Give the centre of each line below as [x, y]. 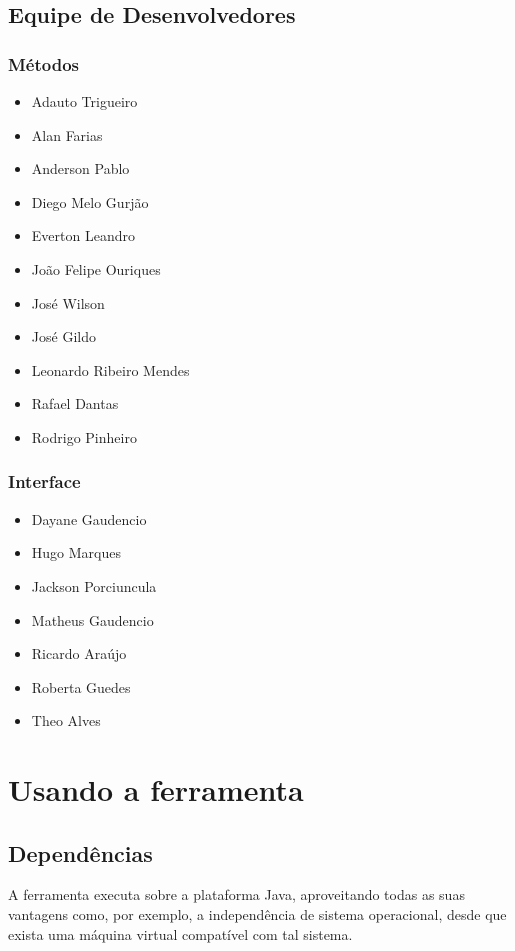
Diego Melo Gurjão [90, 201]
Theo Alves [66, 720]
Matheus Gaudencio [92, 619]
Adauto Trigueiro [84, 101]
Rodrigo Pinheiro [84, 436]
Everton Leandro [83, 235]
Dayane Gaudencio [89, 518]
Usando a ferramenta [156, 789]
